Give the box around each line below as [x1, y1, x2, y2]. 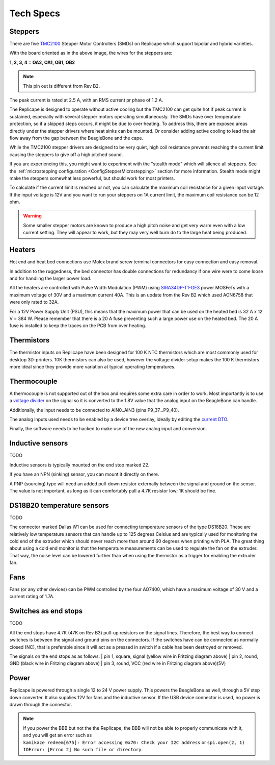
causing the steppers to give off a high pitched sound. [9, 151, 123, 158]
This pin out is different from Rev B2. [23, 83, 100, 89]
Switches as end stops [9, 607, 83, 615]
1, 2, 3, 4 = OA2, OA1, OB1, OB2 [9, 59, 75, 65]
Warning [23, 213, 42, 219]
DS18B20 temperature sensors [9, 501, 109, 510]
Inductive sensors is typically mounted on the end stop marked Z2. [9, 462, 150, 468]
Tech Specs [9, 8, 61, 19]
